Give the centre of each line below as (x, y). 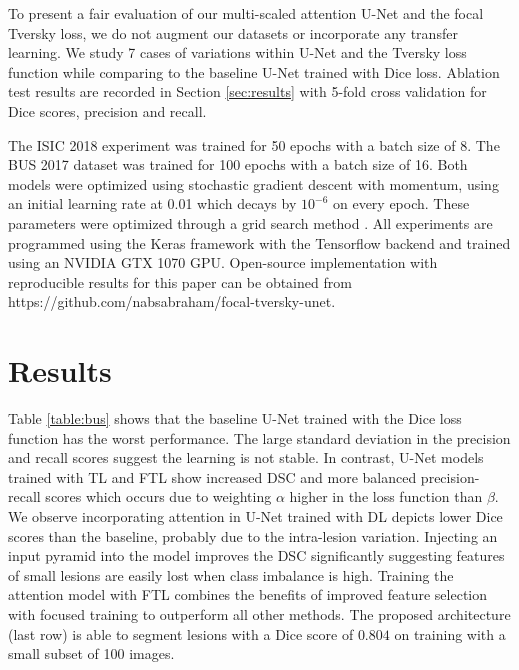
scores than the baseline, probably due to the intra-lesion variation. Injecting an (253, 535)
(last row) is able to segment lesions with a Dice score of (181, 633)
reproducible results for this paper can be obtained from (180, 281)
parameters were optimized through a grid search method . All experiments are (250, 222)
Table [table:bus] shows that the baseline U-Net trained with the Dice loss (235, 418)
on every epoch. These (401, 203)
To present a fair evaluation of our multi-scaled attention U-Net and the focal (246, 13)
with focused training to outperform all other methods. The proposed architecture (259, 613)
